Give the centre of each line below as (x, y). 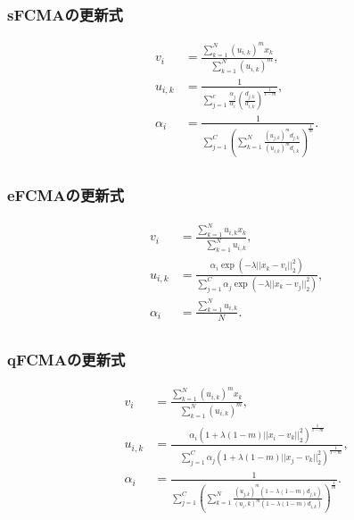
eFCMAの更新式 (66, 195)
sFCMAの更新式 (65, 14)
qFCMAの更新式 (66, 359)
